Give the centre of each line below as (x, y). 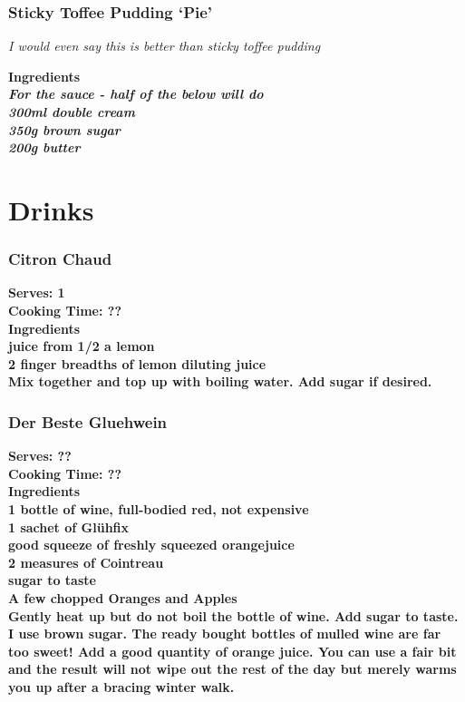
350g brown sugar (64, 129)
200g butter (44, 147)
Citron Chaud (60, 259)
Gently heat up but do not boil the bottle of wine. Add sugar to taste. (233, 615)
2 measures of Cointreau (86, 562)
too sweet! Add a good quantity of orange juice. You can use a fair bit (232, 651)
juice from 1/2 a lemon (82, 346)
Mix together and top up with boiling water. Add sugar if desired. (220, 381)
